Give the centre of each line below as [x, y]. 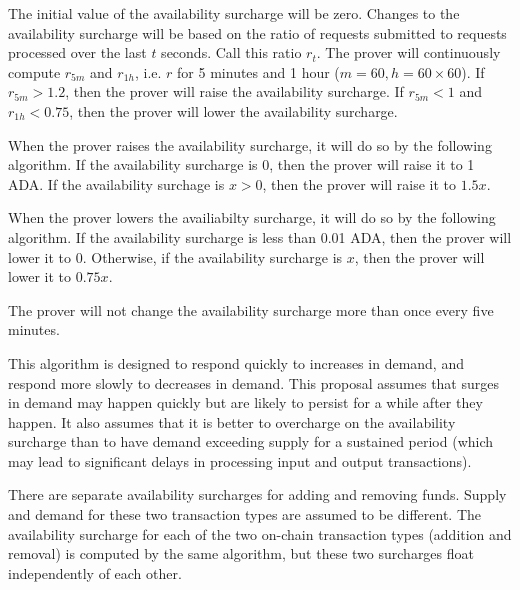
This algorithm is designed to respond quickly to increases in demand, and [236, 362]
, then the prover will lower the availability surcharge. [233, 110]
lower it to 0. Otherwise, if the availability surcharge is [175, 256]
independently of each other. [95, 572]
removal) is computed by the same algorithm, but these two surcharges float [241, 553]
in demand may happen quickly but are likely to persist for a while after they [245, 402]
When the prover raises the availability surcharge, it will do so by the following [250, 144]
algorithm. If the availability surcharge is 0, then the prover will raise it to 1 [241, 164]
